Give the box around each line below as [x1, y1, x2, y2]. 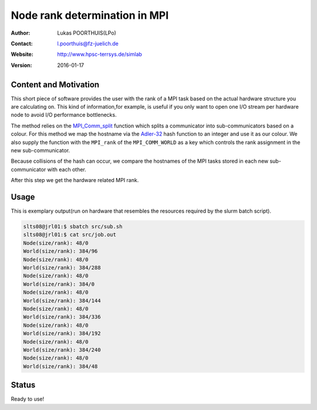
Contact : [11, 40, 33, 47]
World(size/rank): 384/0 [23, 281, 95, 287]
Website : [11, 51, 33, 58]
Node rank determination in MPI [11, 9, 169, 22]
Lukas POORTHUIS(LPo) [57, 29, 117, 36]
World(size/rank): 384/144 [23, 297, 101, 304]
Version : [11, 62, 32, 69]
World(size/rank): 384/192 [23, 330, 101, 337]
